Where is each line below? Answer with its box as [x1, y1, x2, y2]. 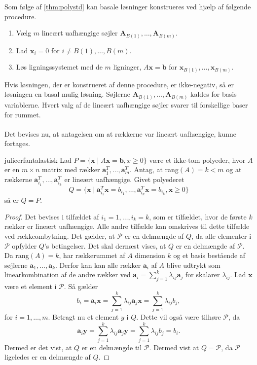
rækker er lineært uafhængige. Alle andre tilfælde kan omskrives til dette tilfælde [4, 221, 250, 231]
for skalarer [185, 269, 220, 280]
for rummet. [4, 109, 41, 119]
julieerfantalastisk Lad [4, 154, 72, 165]
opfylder [12, 240, 37, 251]
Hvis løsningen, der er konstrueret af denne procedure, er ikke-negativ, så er [4, 79, 234, 89]
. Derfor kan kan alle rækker [55, 259, 141, 270]
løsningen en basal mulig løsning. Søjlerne [4, 89, 131, 99]
